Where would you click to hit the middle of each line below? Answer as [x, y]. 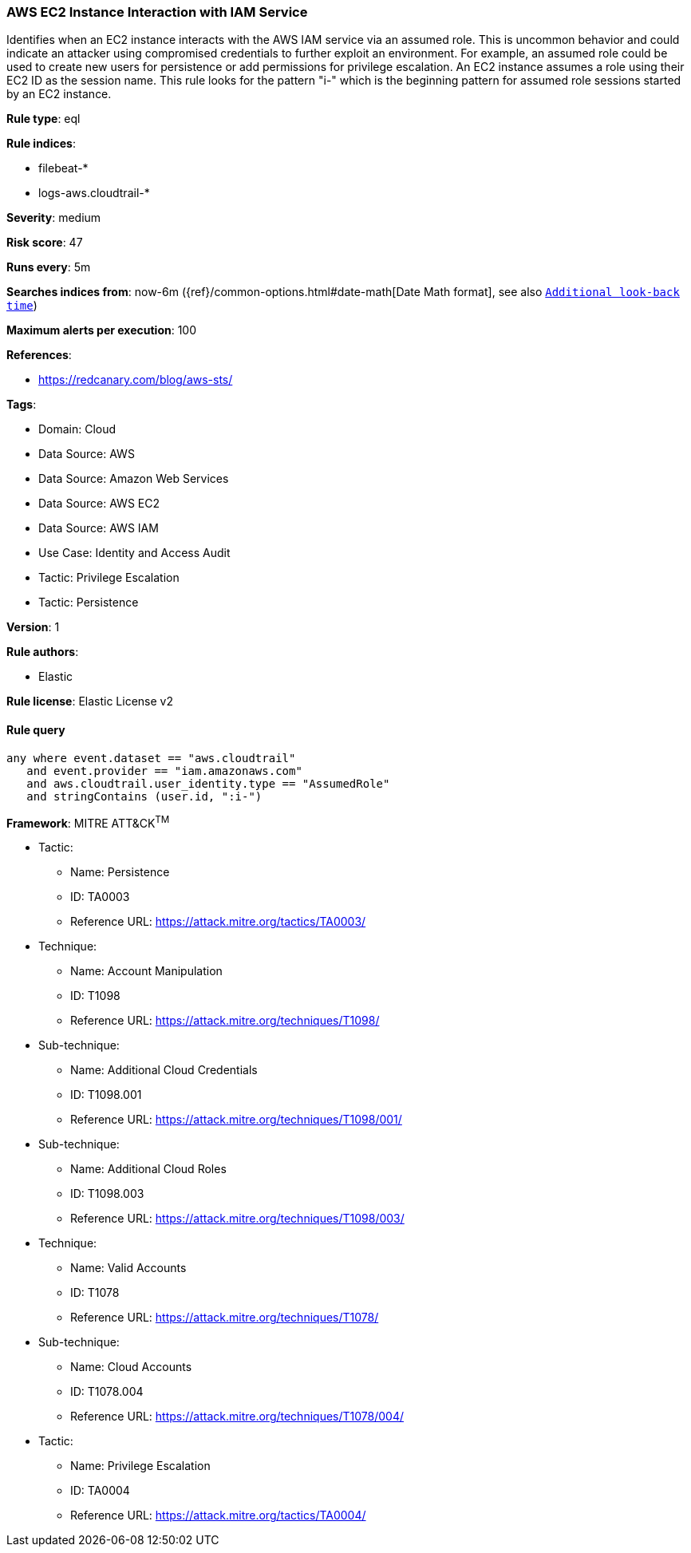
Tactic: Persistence [89, 603]
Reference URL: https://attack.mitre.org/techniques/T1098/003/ [237, 1219]
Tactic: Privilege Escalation [109, 578]
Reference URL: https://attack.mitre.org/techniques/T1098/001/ [236, 1120]
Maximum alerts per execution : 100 [102, 330]
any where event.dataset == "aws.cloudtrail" [151, 758]
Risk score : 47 [45, 243]
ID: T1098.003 [107, 1194]
